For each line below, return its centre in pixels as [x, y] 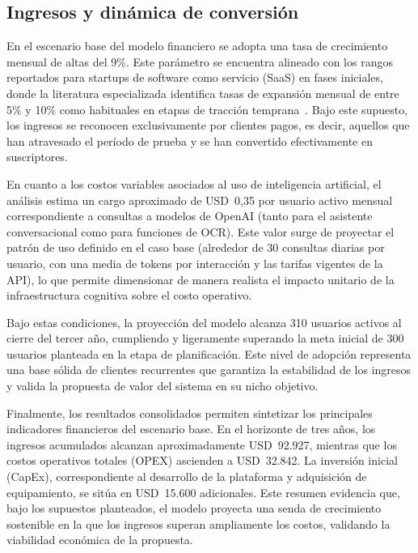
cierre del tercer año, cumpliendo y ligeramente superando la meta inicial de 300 [205, 338]
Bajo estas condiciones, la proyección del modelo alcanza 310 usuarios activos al [204, 322]
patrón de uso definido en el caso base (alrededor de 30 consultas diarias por [196, 247]
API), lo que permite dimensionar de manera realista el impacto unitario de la [201, 279]
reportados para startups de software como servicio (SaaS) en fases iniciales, [195, 77]
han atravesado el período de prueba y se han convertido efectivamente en [190, 140]
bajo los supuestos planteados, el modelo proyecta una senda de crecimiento [194, 508]
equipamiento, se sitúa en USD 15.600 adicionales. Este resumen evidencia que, [203, 492]
